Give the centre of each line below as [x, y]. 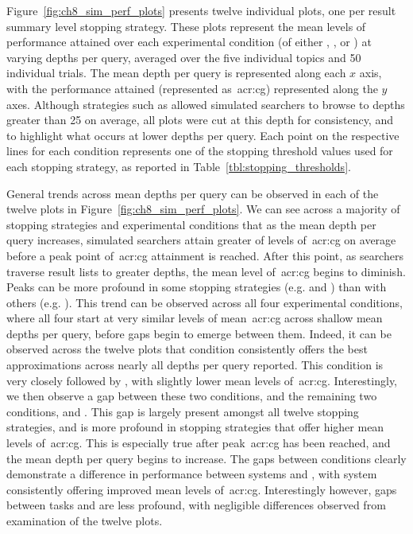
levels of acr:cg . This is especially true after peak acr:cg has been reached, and [199, 443]
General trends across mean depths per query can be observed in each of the [193, 193]
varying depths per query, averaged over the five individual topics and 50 [184, 57]
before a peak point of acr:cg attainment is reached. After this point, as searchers [205, 255]
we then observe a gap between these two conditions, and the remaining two [192, 396]
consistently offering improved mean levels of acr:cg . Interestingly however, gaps [202, 489]
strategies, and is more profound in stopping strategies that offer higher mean [195, 427]
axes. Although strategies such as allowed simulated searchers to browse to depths [206, 104]
